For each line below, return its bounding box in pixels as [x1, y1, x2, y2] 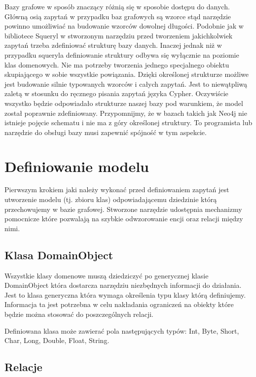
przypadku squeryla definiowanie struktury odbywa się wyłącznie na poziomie [4, 49, 239, 60]
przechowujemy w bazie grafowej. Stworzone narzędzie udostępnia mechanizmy [4, 204, 242, 214]
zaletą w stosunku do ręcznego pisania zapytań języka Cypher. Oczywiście [4, 88, 228, 99]
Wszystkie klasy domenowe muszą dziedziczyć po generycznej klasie [4, 270, 209, 280]
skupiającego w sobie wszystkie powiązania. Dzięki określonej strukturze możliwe [4, 69, 249, 79]
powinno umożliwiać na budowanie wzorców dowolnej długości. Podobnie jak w [4, 21, 244, 31]
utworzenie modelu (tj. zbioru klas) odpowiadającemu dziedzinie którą [4, 194, 217, 205]
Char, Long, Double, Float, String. [4, 335, 110, 345]
